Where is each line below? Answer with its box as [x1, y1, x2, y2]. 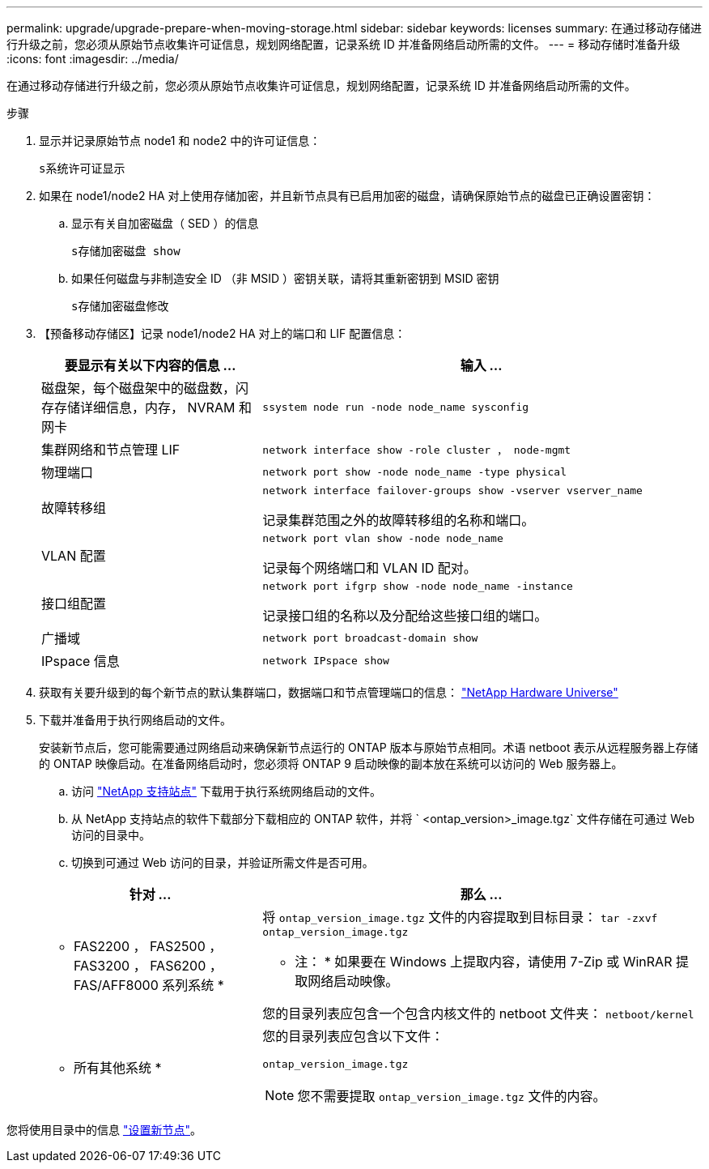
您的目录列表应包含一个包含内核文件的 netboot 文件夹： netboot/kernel [262, 1005, 694, 1022]
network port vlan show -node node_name [262, 532, 503, 544]
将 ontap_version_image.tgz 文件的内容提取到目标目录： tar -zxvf [262, 909, 658, 925]
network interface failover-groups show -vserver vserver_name [262, 484, 643, 497]
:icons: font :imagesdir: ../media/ [6, 52, 179, 66]
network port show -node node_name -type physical [262, 465, 567, 478]
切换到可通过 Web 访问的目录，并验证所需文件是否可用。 [71, 855, 374, 869]
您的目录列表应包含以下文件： [262, 1028, 444, 1044]
